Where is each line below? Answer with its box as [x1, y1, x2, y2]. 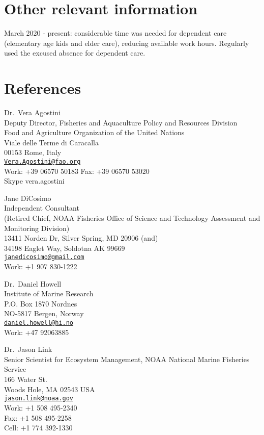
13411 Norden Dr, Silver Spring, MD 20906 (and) [4, 233, 158, 243]
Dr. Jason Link [4, 344, 52, 354]
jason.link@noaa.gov [4, 395, 74, 402]
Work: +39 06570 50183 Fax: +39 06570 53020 [4, 165, 150, 176]
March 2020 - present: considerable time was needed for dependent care [4, 28, 227, 38]
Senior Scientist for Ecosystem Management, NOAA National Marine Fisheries [4, 353, 250, 364]
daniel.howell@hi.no [4, 319, 74, 327]
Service [4, 364, 26, 374]
